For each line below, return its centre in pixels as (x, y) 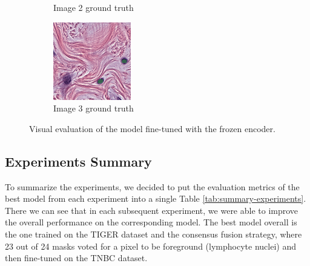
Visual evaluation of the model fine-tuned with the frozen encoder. (152, 128)
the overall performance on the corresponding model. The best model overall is (151, 222)
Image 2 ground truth (94, 7)
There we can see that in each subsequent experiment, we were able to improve (152, 210)
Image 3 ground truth (94, 108)
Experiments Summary (78, 161)
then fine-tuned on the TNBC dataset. (76, 258)
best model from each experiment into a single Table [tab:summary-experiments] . (156, 198)
